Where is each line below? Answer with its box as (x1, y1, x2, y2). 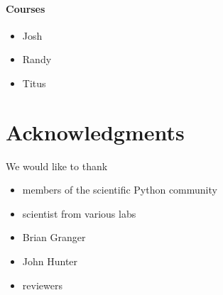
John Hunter (22, 254, 78, 269)
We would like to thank (6, 158, 108, 173)
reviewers (22, 277, 62, 292)
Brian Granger (22, 230, 86, 245)
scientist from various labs (22, 206, 136, 221)
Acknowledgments (6, 117, 185, 146)
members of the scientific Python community (22, 182, 217, 197)
